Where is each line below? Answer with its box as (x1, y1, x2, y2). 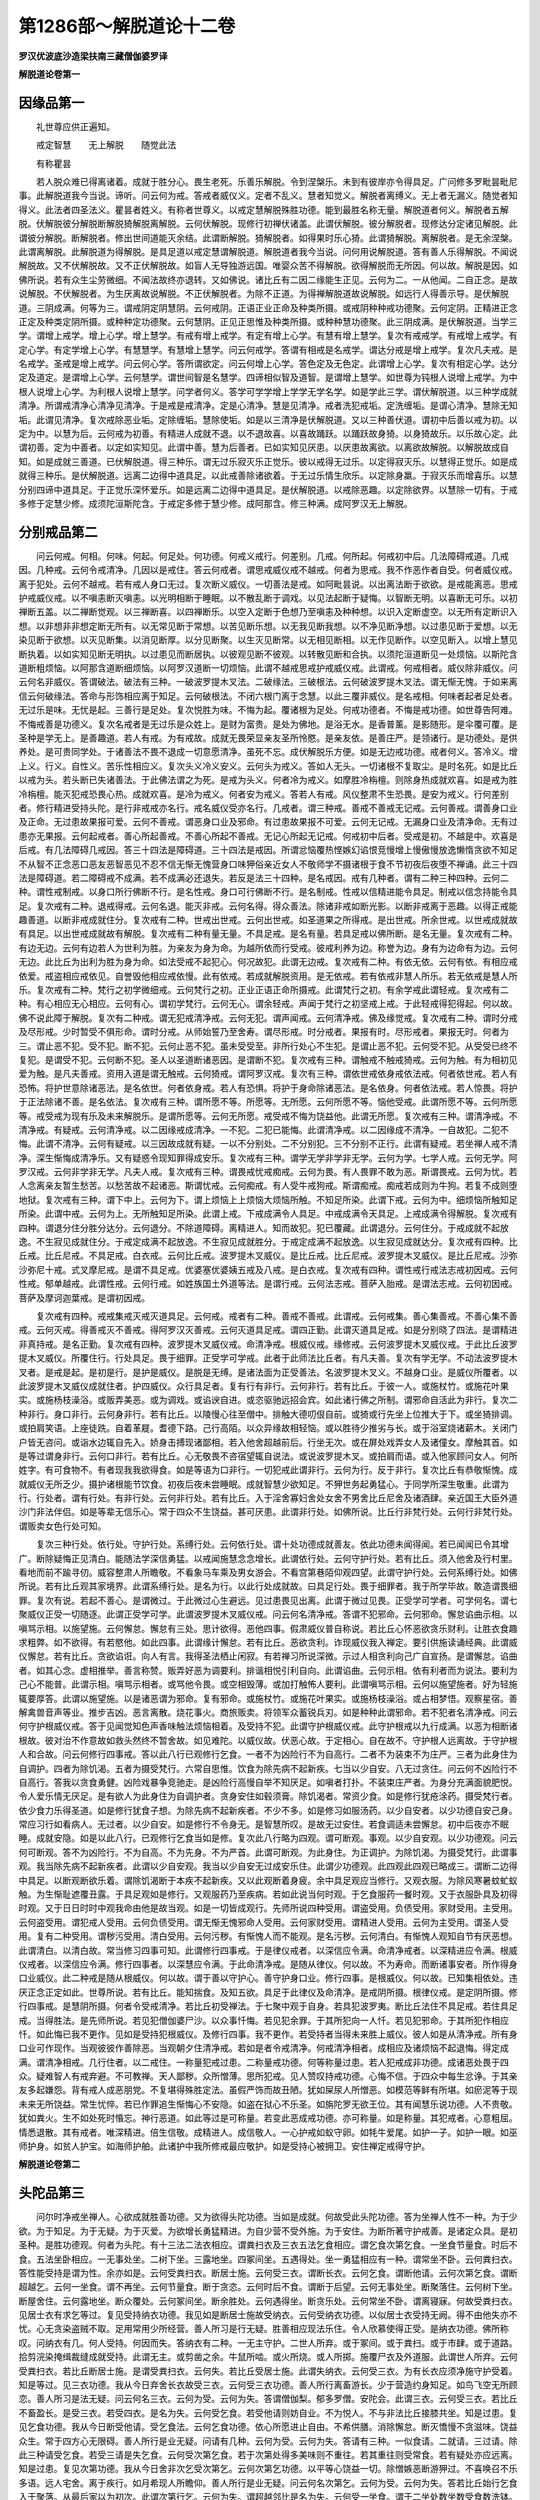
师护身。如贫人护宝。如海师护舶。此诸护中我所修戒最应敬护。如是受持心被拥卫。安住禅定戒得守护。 (18, 2140, 430, 2152)
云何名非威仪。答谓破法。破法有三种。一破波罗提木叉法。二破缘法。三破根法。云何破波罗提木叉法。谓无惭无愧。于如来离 (18, 676, 518, 688)
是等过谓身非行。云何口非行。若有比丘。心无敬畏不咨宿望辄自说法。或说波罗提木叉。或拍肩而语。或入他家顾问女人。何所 (18, 1450, 518, 1462)
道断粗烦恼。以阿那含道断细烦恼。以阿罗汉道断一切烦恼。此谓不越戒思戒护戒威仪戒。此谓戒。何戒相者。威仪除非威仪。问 (18, 662, 518, 674)
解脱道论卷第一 (18, 68, 80, 80)
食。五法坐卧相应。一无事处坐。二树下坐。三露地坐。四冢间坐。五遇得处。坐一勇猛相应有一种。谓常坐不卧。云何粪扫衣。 (18, 2253, 518, 2265)
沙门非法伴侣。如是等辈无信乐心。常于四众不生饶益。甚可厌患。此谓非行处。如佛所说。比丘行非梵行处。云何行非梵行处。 (18, 1506, 518, 1518)
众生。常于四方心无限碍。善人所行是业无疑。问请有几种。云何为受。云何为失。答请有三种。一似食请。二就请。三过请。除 (18, 2435, 518, 2447)
